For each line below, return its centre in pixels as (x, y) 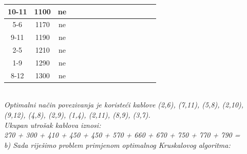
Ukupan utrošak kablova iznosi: (53, 125)
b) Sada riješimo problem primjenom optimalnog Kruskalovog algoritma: (117, 145)
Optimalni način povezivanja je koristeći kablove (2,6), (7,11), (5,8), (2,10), (124, 105)
